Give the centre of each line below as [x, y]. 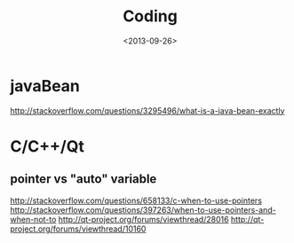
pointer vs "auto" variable [83, 179]
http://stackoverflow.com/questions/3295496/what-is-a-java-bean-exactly [147, 110]
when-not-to [33, 219]
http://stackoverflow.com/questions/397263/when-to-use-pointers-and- [143, 209]
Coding [150, 16]
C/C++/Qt [48, 146]
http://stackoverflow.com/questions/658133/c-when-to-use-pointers [136, 200]
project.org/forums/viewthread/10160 [78, 229]
